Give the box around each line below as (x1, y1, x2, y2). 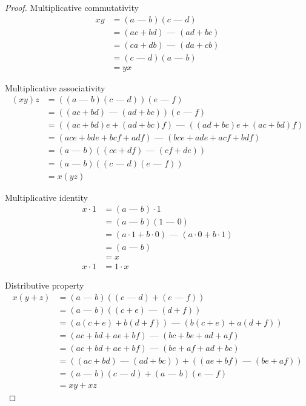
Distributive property (5, 279, 84, 292)
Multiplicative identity (5, 191, 88, 203)
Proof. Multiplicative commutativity (5, 1, 139, 13)
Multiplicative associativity (5, 81, 105, 94)
